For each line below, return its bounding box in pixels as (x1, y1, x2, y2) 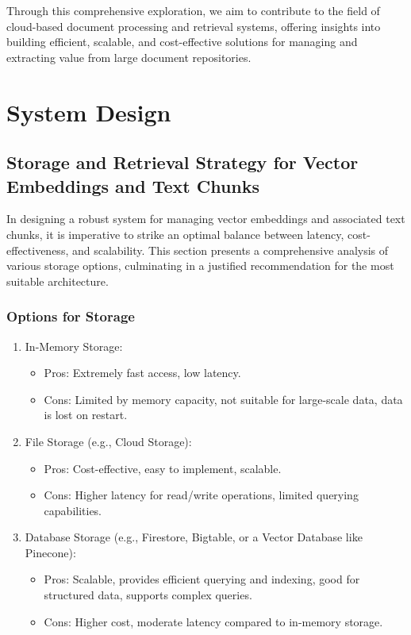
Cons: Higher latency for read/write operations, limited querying (44, 487, 359, 503)
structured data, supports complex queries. (44, 587, 252, 603)
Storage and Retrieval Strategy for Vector (6, 150, 359, 175)
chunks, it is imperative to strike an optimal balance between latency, (6, 225, 344, 242)
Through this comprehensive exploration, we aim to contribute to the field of (6, 2, 380, 18)
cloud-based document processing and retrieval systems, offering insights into (6, 17, 381, 34)
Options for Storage (6, 306, 135, 326)
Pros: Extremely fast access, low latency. (44, 364, 241, 381)
